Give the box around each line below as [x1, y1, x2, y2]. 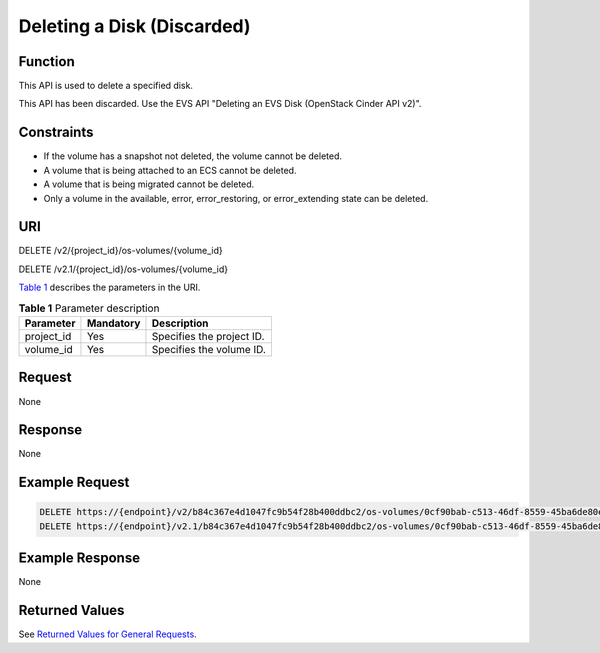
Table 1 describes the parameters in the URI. [18, 281, 201, 294]
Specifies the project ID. [151, 329, 265, 343]
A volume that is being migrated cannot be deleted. [43, 178, 255, 190]
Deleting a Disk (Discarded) [18, 15, 251, 37]
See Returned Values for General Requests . [18, 628, 197, 640]
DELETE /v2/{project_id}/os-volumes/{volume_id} [18, 245, 224, 257]
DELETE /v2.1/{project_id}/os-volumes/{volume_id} [18, 263, 229, 275]
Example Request [18, 474, 130, 491]
